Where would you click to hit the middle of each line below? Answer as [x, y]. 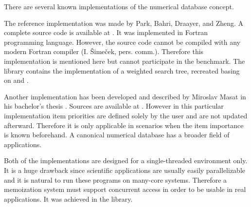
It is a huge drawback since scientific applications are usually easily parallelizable [125, 170]
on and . [16, 80]
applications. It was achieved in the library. [68, 198]
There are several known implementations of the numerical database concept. [119, 6]
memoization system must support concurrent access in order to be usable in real [125, 189]
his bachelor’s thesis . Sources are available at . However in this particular [114, 106]
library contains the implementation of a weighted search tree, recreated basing [122, 70]
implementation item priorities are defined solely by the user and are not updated [126, 115]
